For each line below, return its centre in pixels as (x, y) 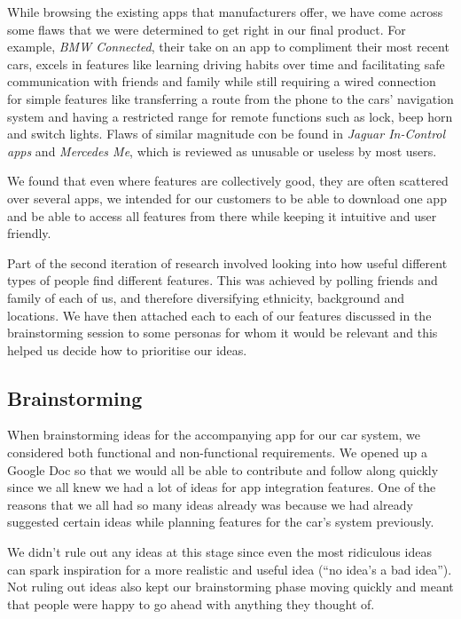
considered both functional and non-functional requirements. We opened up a (218, 452)
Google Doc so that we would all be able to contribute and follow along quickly (223, 469)
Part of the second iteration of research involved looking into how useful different (227, 262)
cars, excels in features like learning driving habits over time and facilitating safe (226, 63)
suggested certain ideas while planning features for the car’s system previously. (221, 522)
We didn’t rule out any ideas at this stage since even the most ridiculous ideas (219, 552)
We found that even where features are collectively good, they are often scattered (228, 181)
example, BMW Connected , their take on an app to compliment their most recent (228, 47)
